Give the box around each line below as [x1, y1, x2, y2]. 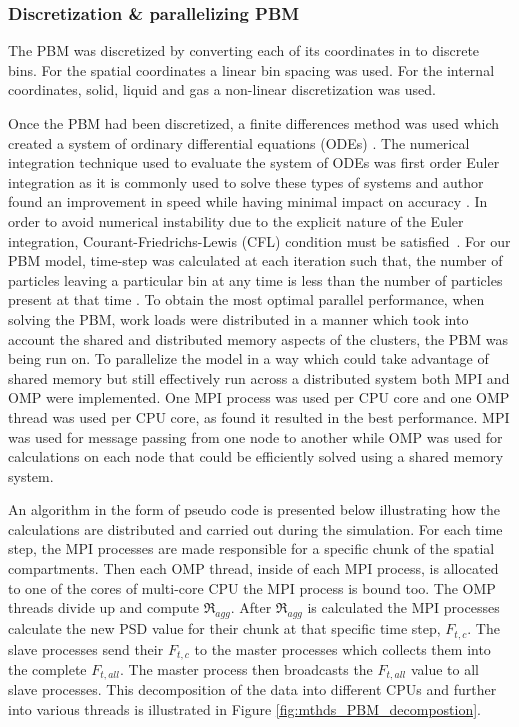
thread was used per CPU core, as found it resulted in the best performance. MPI [8, 406, 510, 427]
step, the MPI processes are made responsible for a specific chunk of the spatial [8, 538, 495, 559]
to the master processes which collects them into [194, 638, 491, 659]
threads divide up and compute [8, 597, 200, 618]
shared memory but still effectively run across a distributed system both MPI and [8, 367, 510, 388]
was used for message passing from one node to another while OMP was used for [8, 426, 503, 447]
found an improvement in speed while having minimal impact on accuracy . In [8, 191, 488, 212]
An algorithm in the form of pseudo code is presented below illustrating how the [8, 499, 501, 520]
